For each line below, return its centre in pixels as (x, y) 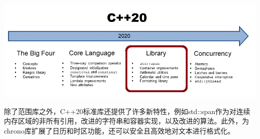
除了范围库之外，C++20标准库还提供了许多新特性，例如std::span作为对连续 (127, 111)
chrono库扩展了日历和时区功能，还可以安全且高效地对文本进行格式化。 (119, 130)
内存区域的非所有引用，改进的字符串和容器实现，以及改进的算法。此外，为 (126, 121)
